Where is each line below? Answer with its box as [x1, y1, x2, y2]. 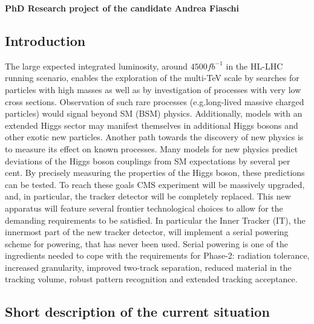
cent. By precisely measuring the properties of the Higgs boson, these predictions [5, 166, 305, 179]
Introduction [5, 31, 86, 50]
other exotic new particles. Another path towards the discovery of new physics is [5, 131, 304, 143]
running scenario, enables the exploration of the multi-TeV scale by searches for [5, 71, 299, 84]
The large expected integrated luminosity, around [5, 59, 188, 72]
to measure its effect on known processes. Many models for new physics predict [5, 142, 298, 155]
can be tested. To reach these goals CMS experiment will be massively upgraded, [5, 178, 305, 190]
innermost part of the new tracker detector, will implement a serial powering [5, 225, 289, 238]
